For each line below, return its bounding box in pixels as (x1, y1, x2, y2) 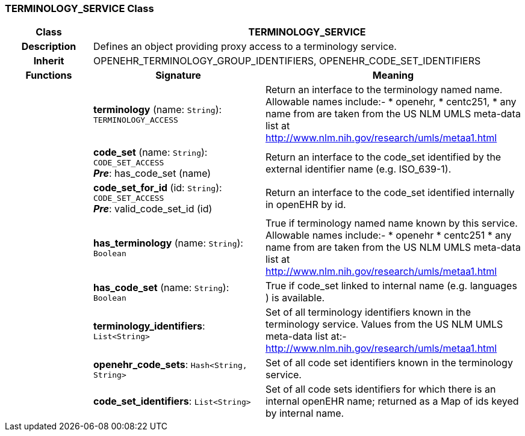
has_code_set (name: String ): (93, 281, 229, 293)
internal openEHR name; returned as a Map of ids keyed (265, 395, 519, 408)
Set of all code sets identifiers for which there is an (265, 383, 496, 396)
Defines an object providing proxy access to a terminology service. (93, 40, 397, 53)
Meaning (372, 69, 414, 82)
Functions (25, 69, 72, 82)
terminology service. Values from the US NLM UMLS (265, 318, 503, 331)
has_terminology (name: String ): (93, 236, 243, 249)
